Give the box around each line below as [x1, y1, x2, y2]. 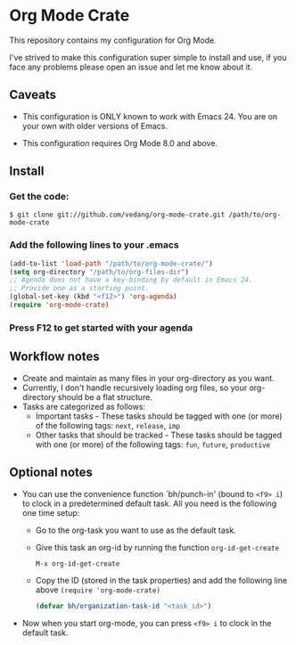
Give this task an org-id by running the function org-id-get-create [35, 542, 279, 552]
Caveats [9, 87, 56, 102]
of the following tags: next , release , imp [35, 420, 181, 430]
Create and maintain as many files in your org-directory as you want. [21, 372, 275, 383]
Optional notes [9, 465, 94, 480]
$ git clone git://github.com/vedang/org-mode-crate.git [9, 210, 226, 219]
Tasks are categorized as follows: [21, 401, 145, 412]
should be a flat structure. [57, 391, 153, 402]
